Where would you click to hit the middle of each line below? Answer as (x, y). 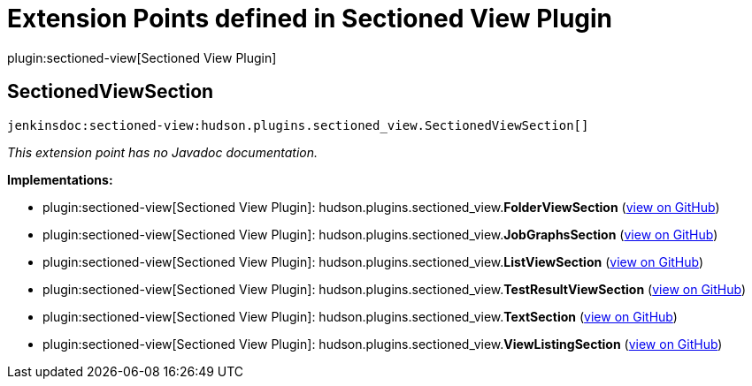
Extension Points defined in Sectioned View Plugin (310, 19)
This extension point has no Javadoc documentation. (163, 152)
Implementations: (60, 179)
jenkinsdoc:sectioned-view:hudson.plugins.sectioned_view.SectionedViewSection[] (298, 125)
